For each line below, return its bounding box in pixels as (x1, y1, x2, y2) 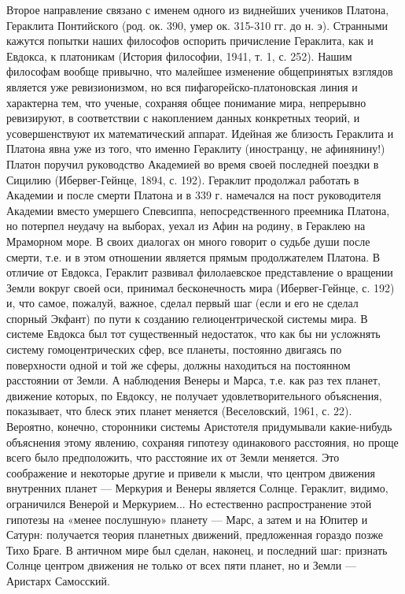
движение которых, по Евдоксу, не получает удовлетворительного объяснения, (6, 387, 382, 403)
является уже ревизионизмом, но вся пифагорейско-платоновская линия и (6, 78, 358, 95)
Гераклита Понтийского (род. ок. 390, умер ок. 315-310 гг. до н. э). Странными (6, 17, 388, 33)
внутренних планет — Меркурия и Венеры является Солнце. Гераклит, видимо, (6, 480, 388, 496)
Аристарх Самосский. (6, 572, 110, 588)
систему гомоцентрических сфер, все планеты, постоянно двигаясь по (6, 341, 342, 358)
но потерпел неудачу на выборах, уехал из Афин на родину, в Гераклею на (6, 217, 366, 234)
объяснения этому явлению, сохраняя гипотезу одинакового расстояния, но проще (6, 433, 399, 450)
